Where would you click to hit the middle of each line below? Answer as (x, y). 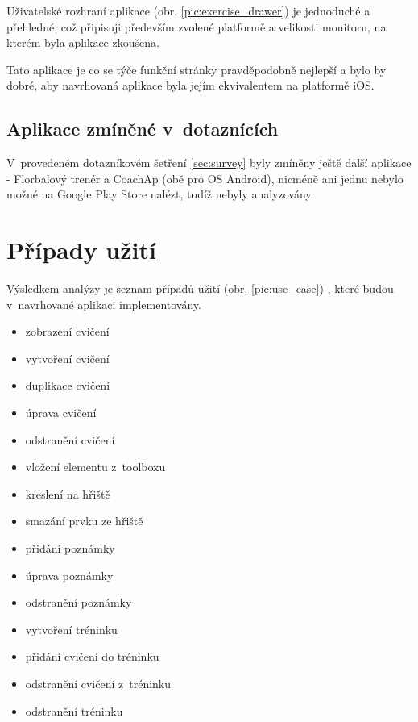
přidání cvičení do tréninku (92, 656)
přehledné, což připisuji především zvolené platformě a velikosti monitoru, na (197, 26)
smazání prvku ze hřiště (84, 521)
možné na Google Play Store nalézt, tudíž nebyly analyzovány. (160, 194)
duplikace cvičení (68, 385)
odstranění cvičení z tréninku (98, 683)
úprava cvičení (61, 413)
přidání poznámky (70, 548)
